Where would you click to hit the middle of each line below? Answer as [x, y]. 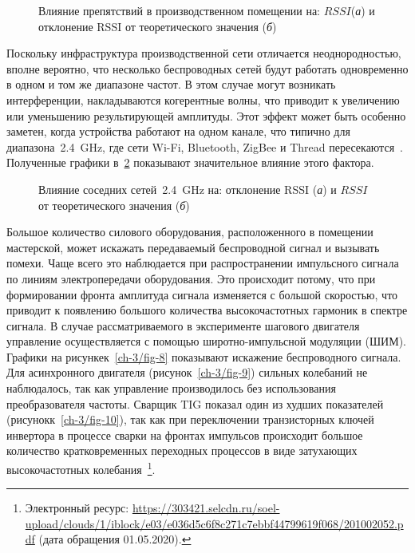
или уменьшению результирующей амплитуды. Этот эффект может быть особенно [206, 115]
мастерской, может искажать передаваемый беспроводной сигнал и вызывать [193, 247]
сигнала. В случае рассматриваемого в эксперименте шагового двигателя [183, 325]
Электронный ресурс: [77, 508]
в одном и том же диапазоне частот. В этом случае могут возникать [171, 84]
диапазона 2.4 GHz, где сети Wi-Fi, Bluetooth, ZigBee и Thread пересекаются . [205, 146]
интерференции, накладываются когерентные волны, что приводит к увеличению [203, 99]
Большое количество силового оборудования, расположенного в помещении [190, 232]
